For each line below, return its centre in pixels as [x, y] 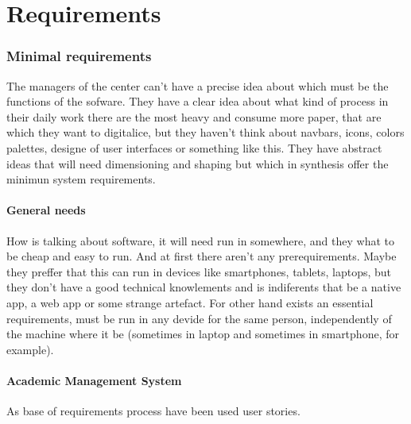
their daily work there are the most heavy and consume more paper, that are [194, 116]
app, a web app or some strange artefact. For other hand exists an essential [190, 302]
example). [30, 349]
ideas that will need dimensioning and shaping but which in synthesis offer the [198, 163]
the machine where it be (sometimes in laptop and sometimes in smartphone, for [203, 334]
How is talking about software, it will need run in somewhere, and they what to [201, 240]
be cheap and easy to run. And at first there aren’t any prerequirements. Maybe [202, 256]
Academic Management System [94, 380]
